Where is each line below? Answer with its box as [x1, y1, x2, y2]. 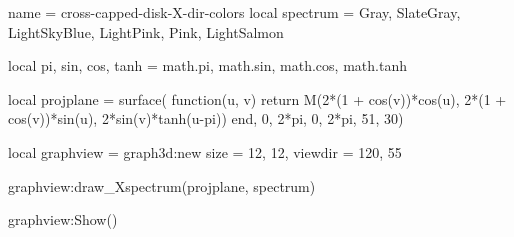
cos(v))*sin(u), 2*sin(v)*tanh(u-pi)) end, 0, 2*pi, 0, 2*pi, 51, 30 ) [8, 108, 404, 129]
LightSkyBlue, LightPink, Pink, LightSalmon [8, 21, 284, 42]
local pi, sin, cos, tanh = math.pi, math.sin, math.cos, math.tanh [8, 55, 407, 76]
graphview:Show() [8, 209, 118, 230]
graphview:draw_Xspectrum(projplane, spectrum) [8, 175, 316, 196]
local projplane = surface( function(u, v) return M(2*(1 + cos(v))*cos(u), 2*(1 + [8, 88, 507, 109]
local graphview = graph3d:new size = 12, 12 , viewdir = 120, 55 [8, 141, 402, 162]
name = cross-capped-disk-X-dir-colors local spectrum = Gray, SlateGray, [8, 2, 461, 22]
